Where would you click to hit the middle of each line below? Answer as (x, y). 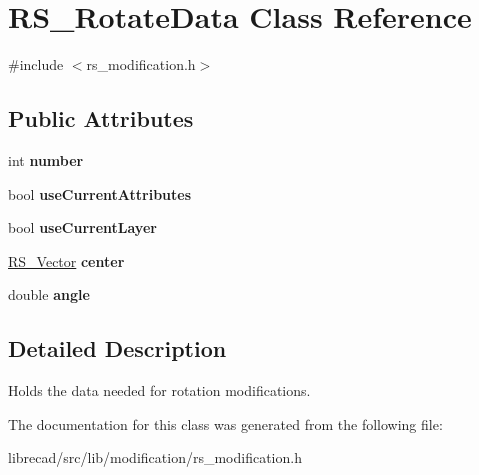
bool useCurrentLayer (82, 227)
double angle (49, 294)
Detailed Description (117, 348)
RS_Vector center (66, 260)
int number (46, 159)
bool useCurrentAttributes (100, 193)
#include (36, 64)
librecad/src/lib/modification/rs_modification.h (155, 457)
